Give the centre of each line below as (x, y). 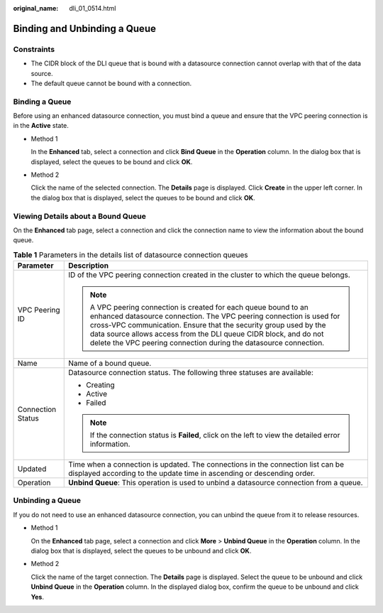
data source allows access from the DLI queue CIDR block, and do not (207, 334)
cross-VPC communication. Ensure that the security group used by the (208, 325)
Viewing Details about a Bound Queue (80, 216)
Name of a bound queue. (110, 364)
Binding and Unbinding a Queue (84, 28)
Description (89, 266)
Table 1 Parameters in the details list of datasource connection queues (131, 254)
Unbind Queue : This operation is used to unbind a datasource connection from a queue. (216, 483)
